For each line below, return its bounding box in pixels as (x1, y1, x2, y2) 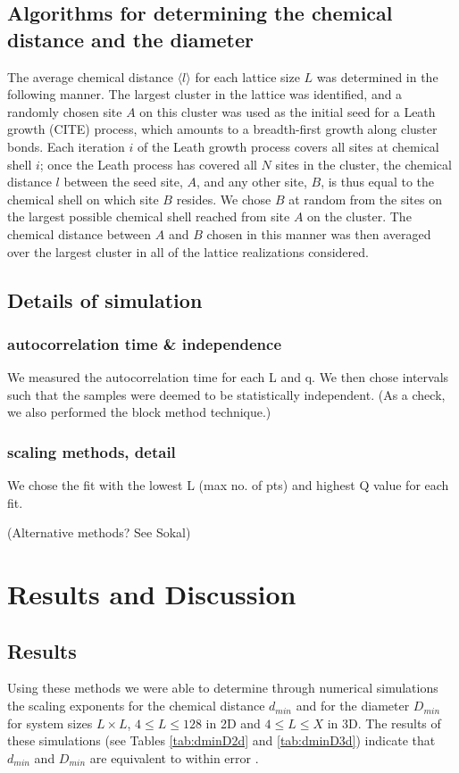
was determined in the (316, 67, 438, 86)
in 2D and (205, 713, 261, 732)
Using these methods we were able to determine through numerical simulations (7, 678, 438, 697)
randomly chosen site (7, 102, 122, 121)
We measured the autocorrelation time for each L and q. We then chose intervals (7, 368, 449, 386)
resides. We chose (176, 189, 271, 208)
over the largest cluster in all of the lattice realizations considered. (7, 242, 369, 261)
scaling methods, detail (7, 440, 176, 462)
